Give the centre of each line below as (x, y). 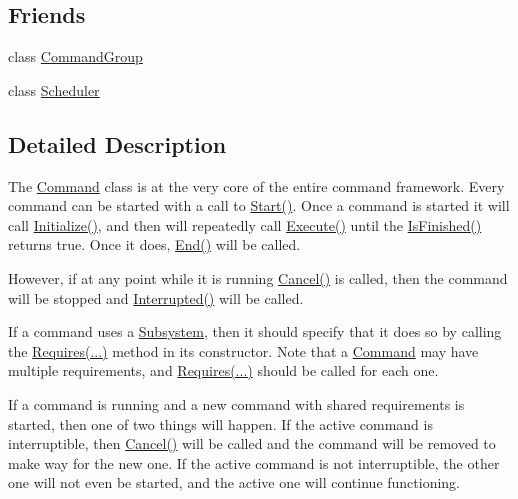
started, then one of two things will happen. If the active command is (220, 423)
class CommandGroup (75, 56)
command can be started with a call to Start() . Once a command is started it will (259, 205)
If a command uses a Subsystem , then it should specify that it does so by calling (255, 331)
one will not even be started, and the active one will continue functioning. (234, 482)
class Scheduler (54, 89)
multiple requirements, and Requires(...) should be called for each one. (223, 370)
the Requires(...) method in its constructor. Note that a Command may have (243, 350)
